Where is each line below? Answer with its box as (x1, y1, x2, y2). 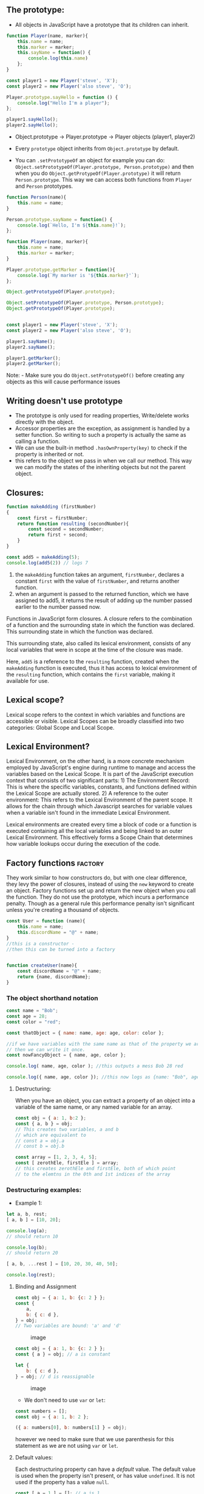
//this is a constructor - (6, 941, 75, 947)
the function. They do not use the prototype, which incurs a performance (6, 893, 189, 901)
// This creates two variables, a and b (15, 1126, 119, 1132)
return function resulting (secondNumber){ (17, 521, 129, 527)
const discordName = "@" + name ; (17, 968, 102, 975)
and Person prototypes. (15, 182, 73, 190)
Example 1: (15, 1199, 42, 1207)
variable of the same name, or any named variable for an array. (15, 1103, 173, 1111)
